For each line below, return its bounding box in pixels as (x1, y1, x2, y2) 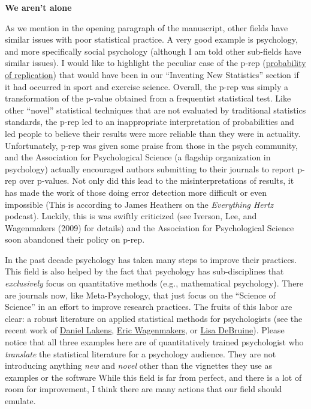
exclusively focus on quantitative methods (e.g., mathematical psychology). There (5, 277, 304, 289)
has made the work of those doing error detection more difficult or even (5, 186, 267, 198)
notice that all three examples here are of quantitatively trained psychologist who (5, 336, 304, 348)
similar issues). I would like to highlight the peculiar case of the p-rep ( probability (5, 56, 306, 69)
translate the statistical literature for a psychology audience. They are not (5, 347, 276, 360)
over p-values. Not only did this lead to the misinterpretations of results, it (19, 174, 294, 187)
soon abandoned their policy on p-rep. (5, 233, 145, 246)
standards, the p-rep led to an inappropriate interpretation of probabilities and (5, 115, 294, 128)
